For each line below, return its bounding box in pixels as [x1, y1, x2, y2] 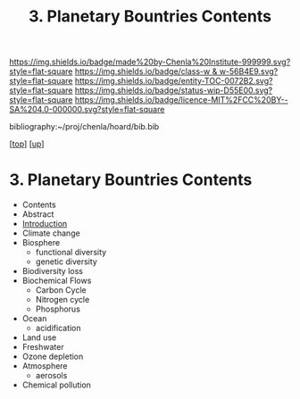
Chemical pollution [21, 379, 92, 390]
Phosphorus [35, 303, 80, 314]
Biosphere [21, 237, 61, 248]
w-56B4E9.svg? [219, 66, 279, 77]
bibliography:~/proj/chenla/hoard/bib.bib [9, 121, 160, 132]
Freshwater [21, 342, 64, 353]
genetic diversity [35, 256, 98, 267]
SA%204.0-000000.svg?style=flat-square [9, 104, 165, 115]
